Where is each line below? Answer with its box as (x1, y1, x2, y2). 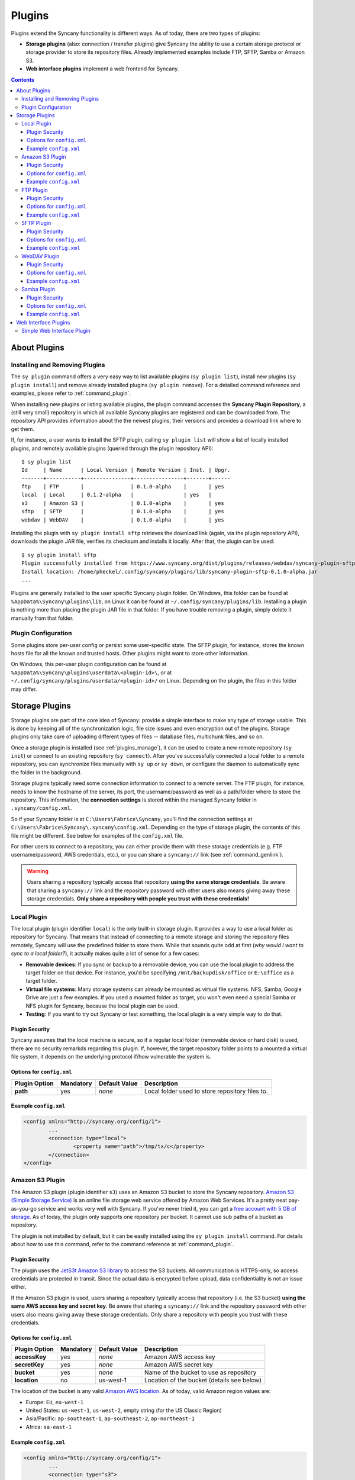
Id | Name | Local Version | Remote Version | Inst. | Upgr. (21, 466, 231, 474)
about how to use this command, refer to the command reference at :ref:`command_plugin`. (11, 1241, 234, 1248)
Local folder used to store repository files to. (144, 1087, 269, 1095)
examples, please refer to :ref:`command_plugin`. (11, 390, 131, 397)
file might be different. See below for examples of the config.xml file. (11, 832, 184, 839)
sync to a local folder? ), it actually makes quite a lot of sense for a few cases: (11, 950, 199, 957)
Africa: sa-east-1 (25, 1423, 72, 1430)
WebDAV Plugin (21, 252, 60, 260)
